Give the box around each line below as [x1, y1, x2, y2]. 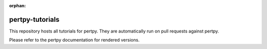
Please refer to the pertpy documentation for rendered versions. [9, 37, 140, 43]
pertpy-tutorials [9, 15, 60, 24]
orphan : [9, 3, 26, 8]
